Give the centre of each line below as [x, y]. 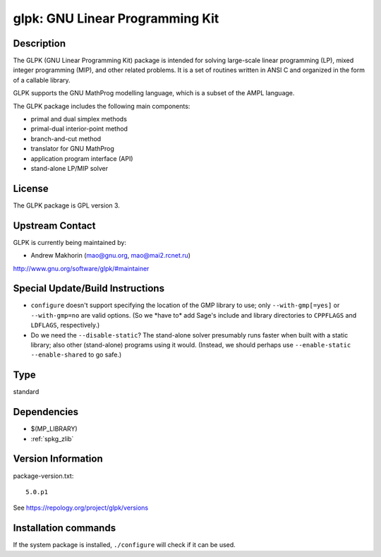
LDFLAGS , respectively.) [65, 325]
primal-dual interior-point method [79, 129]
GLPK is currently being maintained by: [70, 242]
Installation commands [65, 528]
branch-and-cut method [66, 138]
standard [26, 392]
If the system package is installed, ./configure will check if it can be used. [124, 545]
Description [40, 43]
